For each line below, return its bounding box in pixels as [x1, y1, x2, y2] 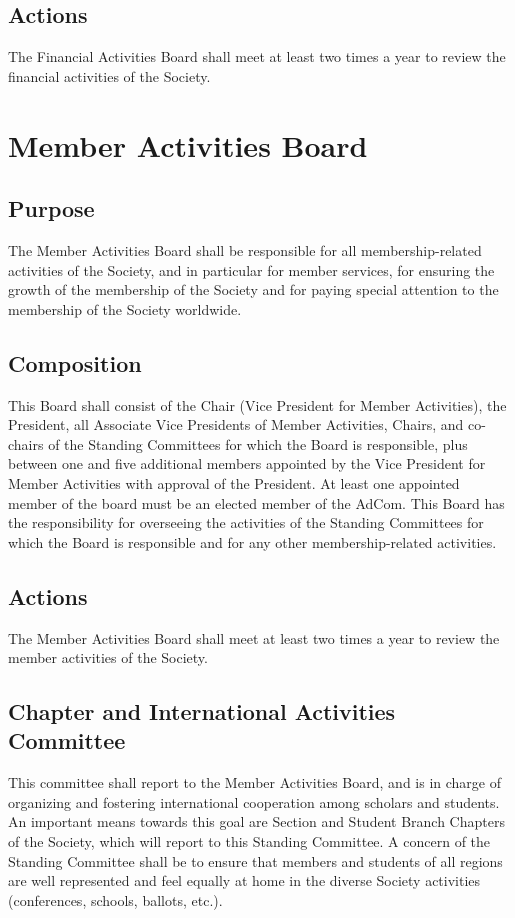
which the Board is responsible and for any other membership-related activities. [8, 531, 497, 552]
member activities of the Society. [8, 647, 208, 668]
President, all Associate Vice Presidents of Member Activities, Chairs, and [8, 414, 464, 435]
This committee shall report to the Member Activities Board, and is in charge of [8, 772, 501, 793]
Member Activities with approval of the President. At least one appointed [8, 472, 460, 493]
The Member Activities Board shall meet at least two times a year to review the [8, 627, 500, 648]
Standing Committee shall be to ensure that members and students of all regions [8, 850, 503, 871]
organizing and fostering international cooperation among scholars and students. [8, 791, 500, 812]
